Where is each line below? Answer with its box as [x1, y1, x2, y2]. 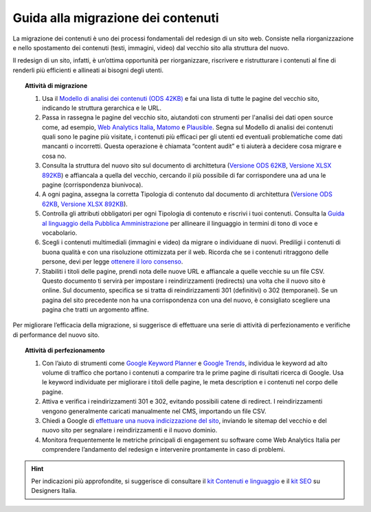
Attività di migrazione [25, 82, 88, 90]
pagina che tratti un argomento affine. [42, 305, 149, 314]
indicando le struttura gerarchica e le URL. [42, 104, 161, 112]
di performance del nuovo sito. [12, 330, 100, 339]
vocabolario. [42, 229, 78, 237]
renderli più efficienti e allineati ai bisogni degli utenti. [12, 66, 164, 74]
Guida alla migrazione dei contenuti [12, 10, 219, 25]
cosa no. [42, 152, 67, 160]
